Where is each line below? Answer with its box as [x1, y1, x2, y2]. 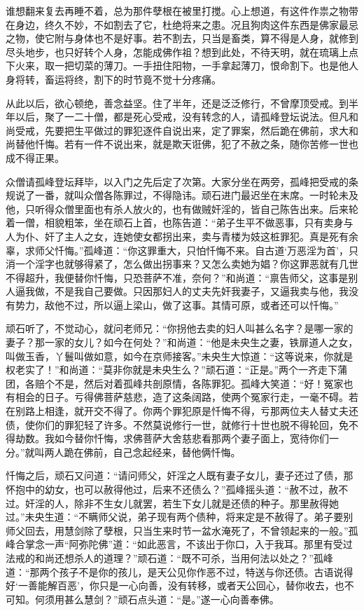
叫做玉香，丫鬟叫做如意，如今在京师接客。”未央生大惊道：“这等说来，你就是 [6, 348, 353, 363]
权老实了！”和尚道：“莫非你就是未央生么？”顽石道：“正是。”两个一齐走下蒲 [6, 362, 348, 377]
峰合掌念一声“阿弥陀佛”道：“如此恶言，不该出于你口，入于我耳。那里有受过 [6, 537, 353, 551]
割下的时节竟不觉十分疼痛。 [93, 71, 221, 86]
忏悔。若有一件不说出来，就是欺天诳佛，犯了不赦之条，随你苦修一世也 [34, 137, 358, 151]
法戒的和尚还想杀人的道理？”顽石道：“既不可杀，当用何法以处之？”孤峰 [6, 550, 333, 565]
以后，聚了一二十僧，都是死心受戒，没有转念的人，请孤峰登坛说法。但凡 [15, 109, 349, 124]
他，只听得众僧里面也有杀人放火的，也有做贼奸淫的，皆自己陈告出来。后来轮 [6, 201, 358, 216]
